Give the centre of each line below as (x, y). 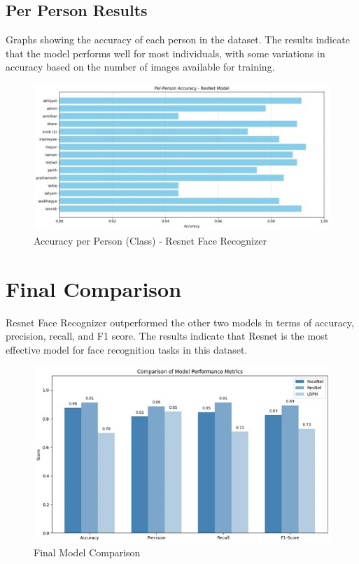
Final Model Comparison (87, 552)
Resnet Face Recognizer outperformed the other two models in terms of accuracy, (180, 322)
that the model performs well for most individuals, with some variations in (166, 53)
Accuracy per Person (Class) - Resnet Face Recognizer (150, 240)
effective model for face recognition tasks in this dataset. (127, 349)
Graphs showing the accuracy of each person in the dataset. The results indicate (178, 39)
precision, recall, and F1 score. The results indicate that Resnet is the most (167, 336)
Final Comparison (94, 288)
